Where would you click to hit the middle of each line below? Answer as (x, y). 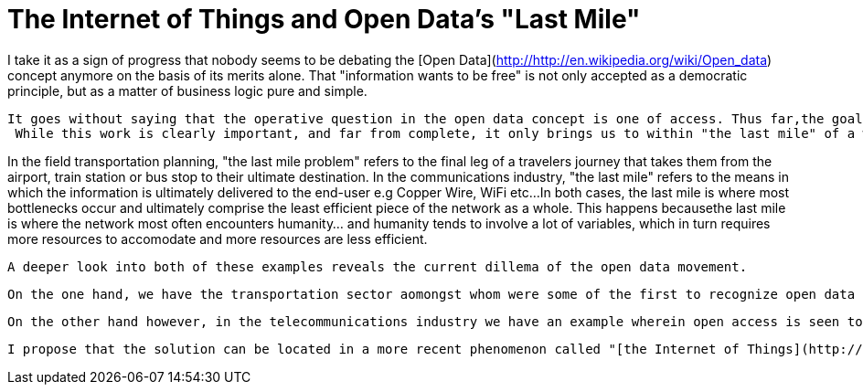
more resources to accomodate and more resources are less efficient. (218, 238)
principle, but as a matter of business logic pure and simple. (187, 90)
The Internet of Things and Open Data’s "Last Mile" (324, 19)
